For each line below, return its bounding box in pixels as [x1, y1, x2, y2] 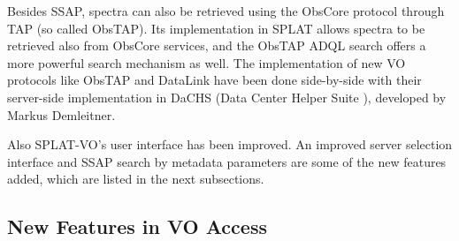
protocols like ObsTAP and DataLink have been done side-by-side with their [7, 71, 422, 89]
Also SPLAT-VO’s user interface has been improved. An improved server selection [7, 135, 453, 154]
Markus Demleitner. [7, 105, 116, 124]
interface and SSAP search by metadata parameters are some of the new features [7, 152, 447, 170]
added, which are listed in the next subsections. [7, 169, 264, 188]
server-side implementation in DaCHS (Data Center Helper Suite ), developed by [7, 87, 447, 106]
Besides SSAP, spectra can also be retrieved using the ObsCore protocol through [7, 2, 445, 19]
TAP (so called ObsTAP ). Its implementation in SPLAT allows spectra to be [7, 19, 425, 37]
